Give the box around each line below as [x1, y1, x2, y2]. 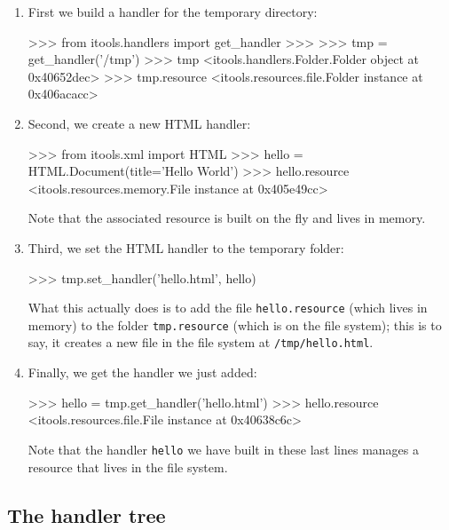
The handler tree [7, 501, 166, 528]
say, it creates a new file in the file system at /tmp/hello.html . [28, 333, 374, 352]
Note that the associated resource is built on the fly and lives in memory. [28, 209, 426, 227]
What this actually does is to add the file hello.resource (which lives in [28, 298, 428, 317]
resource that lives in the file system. [28, 457, 228, 476]
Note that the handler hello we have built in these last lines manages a [28, 439, 419, 458]
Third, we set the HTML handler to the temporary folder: [28, 238, 344, 257]
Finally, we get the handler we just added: [28, 363, 257, 382]
